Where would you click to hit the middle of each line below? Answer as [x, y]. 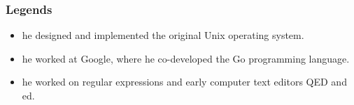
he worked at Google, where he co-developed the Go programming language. [186, 58]
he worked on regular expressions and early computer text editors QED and [184, 82]
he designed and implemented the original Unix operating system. [163, 35]
